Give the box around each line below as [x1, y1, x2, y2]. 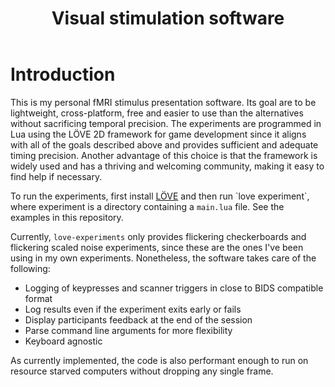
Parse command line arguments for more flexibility [24, 324, 233, 336]
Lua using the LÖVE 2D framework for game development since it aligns [10, 128, 307, 140]
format [24, 292, 53, 304]
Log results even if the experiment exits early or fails [24, 303, 242, 315]
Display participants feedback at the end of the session [24, 313, 253, 326]
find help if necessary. [10, 170, 103, 182]
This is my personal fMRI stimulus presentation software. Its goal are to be [10, 96, 317, 108]
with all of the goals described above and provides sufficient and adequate [10, 138, 319, 151]
